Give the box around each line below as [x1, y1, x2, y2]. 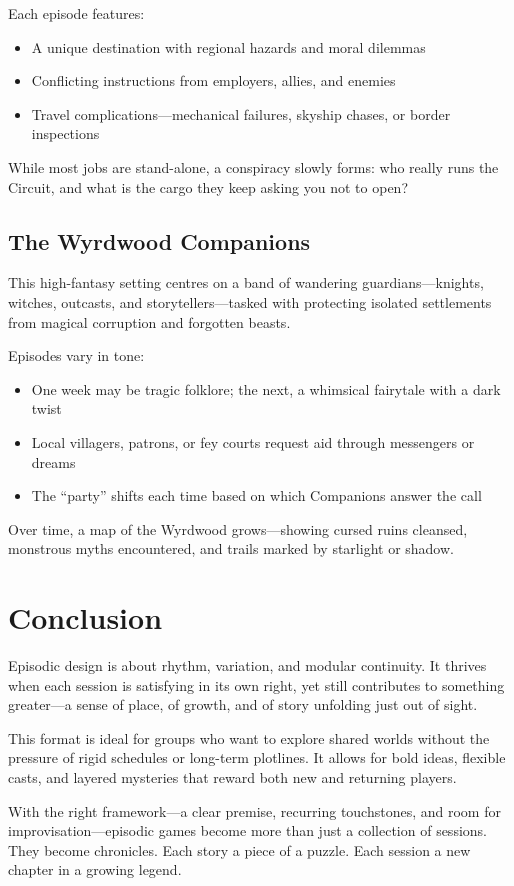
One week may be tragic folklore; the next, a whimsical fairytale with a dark [31, 378, 501, 399]
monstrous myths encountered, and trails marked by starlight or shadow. [8, 538, 454, 559]
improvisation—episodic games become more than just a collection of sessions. [8, 820, 487, 841]
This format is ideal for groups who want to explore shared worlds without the [8, 727, 490, 748]
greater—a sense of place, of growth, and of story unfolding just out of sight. [8, 694, 478, 715]
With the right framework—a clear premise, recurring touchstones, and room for [8, 800, 501, 821]
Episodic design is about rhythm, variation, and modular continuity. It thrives [8, 655, 487, 676]
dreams [31, 451, 76, 472]
